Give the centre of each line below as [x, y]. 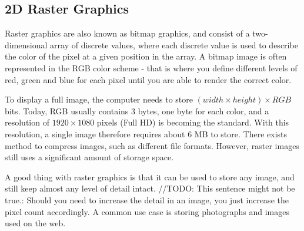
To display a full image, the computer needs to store [99, 99]
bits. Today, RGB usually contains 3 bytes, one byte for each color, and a [137, 110]
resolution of [27, 122]
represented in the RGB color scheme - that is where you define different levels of [151, 67]
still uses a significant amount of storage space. [89, 157]
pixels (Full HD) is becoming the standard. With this [193, 122]
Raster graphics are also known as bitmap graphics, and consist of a [127, 33]
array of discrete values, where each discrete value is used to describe [174, 44]
